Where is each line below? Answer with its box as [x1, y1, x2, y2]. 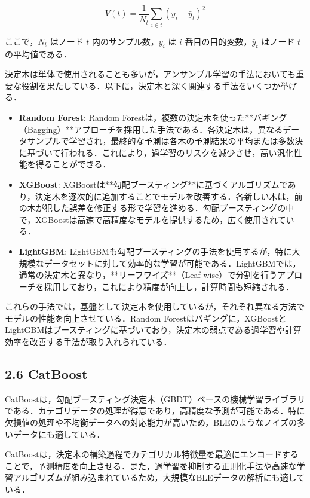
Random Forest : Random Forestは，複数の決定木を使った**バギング [19, 111, 287, 123]
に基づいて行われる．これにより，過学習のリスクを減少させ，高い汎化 [19, 146, 294, 158]
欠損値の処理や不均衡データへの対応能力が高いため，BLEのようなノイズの [5, 416, 297, 429]
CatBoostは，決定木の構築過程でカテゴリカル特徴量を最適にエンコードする [5, 448, 299, 460]
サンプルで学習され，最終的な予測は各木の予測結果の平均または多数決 [27, 135, 303, 147]
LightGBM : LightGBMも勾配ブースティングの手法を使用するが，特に [19, 245, 292, 257]
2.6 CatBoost [5, 365, 88, 383]
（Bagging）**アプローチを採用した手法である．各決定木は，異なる [19, 123, 283, 135]
